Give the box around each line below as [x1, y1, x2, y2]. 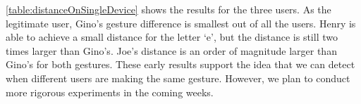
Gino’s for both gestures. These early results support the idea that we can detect [6, 57, 355, 72]
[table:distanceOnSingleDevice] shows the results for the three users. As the [6, 2, 331, 16]
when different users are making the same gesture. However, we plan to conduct [6, 70, 350, 85]
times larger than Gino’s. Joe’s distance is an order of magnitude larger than [6, 43, 337, 58]
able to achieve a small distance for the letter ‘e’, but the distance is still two [6, 30, 338, 44]
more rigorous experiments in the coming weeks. [6, 84, 214, 99]
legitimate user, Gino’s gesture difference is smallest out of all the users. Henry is [6, 15, 356, 30]
